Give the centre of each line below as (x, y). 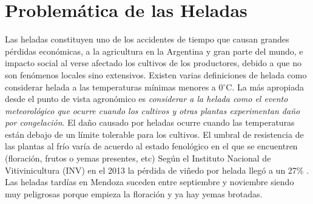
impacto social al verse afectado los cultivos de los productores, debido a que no (153, 63)
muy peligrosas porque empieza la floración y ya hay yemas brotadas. (134, 193)
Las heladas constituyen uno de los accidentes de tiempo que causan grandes (147, 39)
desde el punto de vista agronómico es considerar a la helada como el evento (146, 99)
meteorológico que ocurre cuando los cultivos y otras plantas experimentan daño (153, 110)
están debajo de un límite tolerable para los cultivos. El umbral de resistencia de (154, 134)
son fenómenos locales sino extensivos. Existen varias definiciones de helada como (156, 74)
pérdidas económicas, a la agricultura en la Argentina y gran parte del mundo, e (154, 51)
